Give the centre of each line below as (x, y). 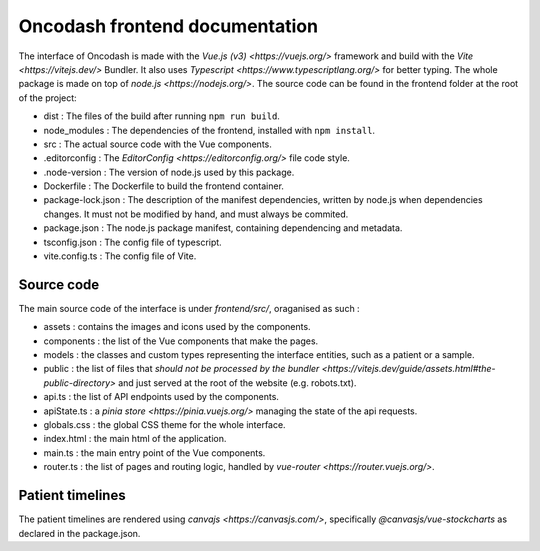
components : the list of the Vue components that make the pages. (181, 341)
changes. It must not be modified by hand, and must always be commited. (196, 214)
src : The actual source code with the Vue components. (157, 144)
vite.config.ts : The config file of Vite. (120, 256)
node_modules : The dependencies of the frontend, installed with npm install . (209, 130)
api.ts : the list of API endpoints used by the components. (161, 397)
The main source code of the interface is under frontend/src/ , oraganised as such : (189, 308)
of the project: (47, 97)
